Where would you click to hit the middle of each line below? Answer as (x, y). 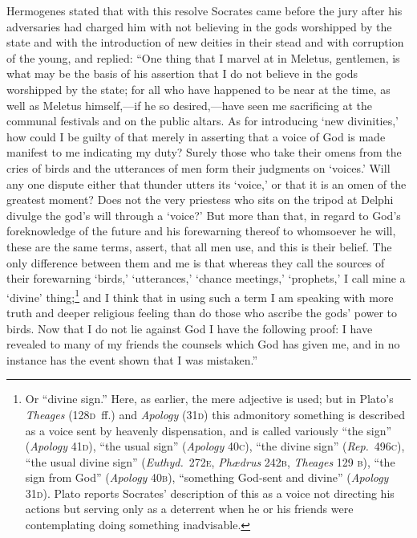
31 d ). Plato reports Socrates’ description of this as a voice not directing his (210, 493)
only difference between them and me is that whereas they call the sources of (196, 262)
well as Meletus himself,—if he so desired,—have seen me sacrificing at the (189, 105)
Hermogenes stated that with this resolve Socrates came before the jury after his (204, 10)
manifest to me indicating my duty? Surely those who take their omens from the (204, 152)
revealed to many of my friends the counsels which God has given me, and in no (203, 344)
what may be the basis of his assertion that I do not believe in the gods (182, 73)
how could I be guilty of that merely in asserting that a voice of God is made (196, 136)
